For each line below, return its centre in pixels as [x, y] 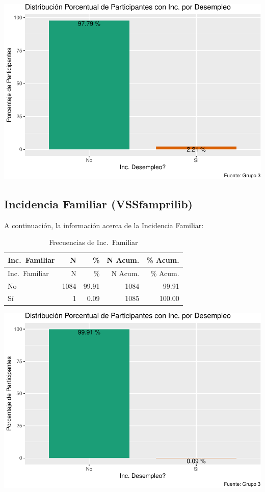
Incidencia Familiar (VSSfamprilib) [98, 203]
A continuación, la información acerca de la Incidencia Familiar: [104, 225]
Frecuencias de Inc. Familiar [94, 242]
